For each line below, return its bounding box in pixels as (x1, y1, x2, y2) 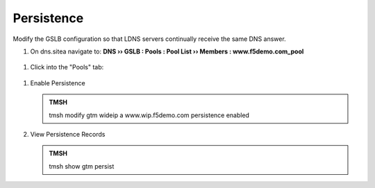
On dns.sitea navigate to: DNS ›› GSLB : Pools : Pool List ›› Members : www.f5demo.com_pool (30, 47, 304, 55)
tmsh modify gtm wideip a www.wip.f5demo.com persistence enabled (49, 111, 250, 119)
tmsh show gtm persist (49, 162, 115, 170)
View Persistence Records (30, 130, 106, 138)
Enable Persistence (30, 78, 86, 87)
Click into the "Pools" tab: (30, 63, 104, 71)
